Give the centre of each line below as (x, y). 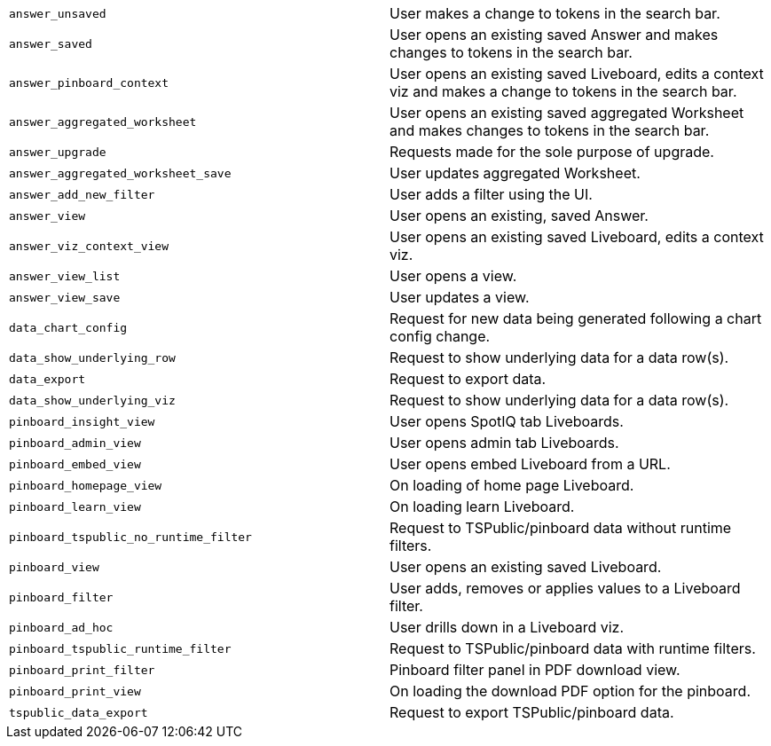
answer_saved (51, 43)
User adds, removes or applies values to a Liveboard (565, 588)
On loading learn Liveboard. (482, 506)
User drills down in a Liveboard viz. (507, 627)
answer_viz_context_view (89, 246)
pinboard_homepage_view (86, 485)
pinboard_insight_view (82, 421)
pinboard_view (54, 567)
